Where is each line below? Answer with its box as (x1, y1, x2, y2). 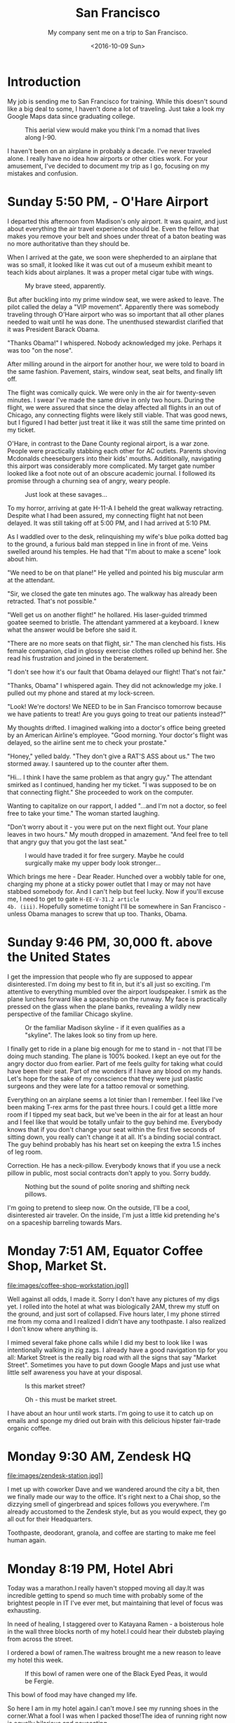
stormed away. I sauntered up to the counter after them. (7, 759, 169, 767)
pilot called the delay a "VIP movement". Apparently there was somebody (7, 302, 220, 311)
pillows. (25, 1190, 47, 1198)
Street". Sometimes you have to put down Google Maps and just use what (7, 1360, 220, 1369)
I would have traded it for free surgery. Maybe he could (25, 851, 184, 859)
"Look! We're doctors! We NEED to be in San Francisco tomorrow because (7, 702, 222, 710)
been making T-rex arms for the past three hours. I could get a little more (7, 1103, 218, 1111)
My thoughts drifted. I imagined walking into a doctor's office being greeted (7, 723, 226, 732)
